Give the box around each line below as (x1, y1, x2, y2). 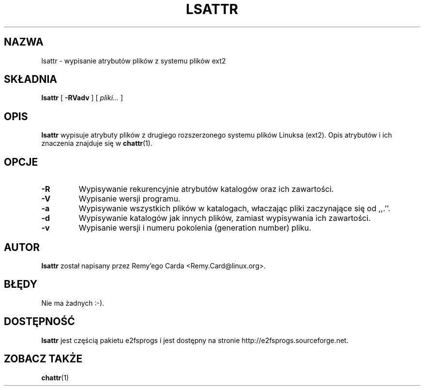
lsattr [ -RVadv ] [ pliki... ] (41, 94, 123, 102)
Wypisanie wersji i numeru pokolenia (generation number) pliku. (78, 223, 311, 233)
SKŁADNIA (4, 73, 57, 86)
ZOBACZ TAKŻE (4, 353, 83, 365)
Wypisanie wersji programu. (78, 194, 181, 204)
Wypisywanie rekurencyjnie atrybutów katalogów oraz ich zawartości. (78, 184, 334, 194)
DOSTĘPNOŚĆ (4, 315, 75, 328)
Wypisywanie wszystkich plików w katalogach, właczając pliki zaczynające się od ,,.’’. (78, 203, 391, 214)
